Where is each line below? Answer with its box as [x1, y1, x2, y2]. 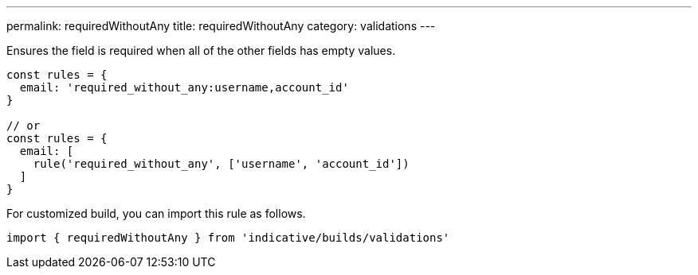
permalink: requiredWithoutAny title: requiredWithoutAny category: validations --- [6, 19, 436, 33]
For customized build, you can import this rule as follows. [6, 207, 306, 220]
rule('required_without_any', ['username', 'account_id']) [33, 157, 410, 170]
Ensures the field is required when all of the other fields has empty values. [6, 44, 396, 57]
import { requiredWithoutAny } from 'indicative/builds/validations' [6, 231, 450, 244]
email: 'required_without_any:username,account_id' [19, 81, 349, 94]
